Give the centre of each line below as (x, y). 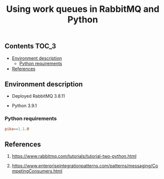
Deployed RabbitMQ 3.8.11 (38, 96)
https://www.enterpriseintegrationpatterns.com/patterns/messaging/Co (85, 166)
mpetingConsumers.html (37, 171)
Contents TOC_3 (30, 46)
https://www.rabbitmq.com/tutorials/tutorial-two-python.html (74, 156)
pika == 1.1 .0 (17, 129)
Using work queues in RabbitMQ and (83, 9)
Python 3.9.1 (24, 106)
